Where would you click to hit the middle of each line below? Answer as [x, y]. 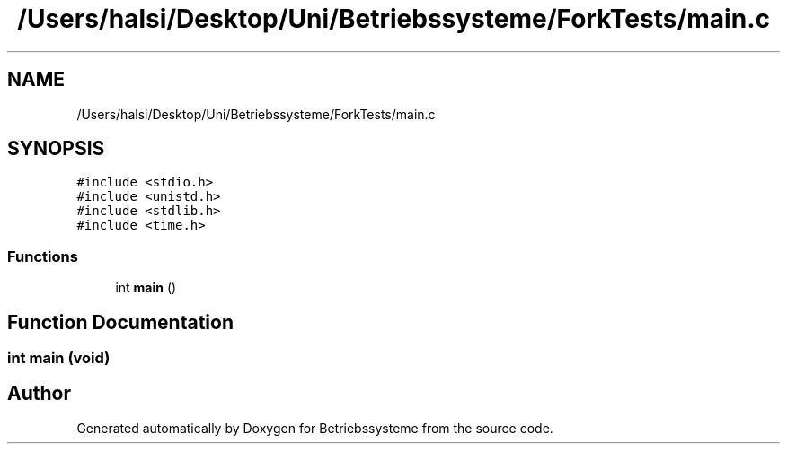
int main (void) [59, 358]
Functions [43, 256]
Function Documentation [120, 322]
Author [39, 394]
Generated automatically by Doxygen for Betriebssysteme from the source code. [315, 428]
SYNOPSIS [56, 149]
